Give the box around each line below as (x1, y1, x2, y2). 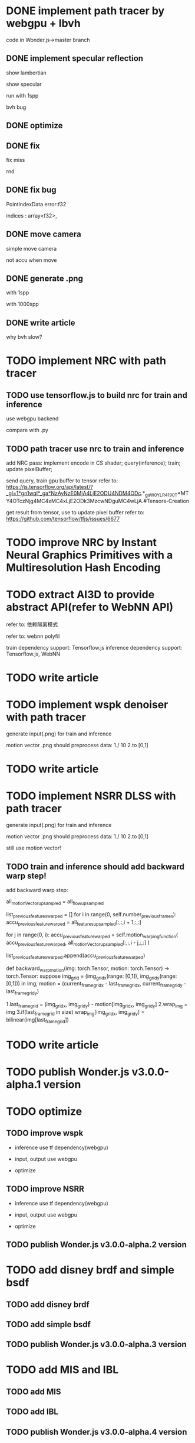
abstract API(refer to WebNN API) (6, 601, 174, 614)
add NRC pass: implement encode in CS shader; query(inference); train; (6, 459, 181, 466)
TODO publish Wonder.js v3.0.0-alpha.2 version (6, 1240, 187, 1250)
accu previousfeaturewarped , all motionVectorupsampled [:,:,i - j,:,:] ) (6, 939, 150, 947)
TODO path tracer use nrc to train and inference (6, 443, 184, 453)
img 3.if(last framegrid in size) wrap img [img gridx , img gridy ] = (6, 1008, 145, 1017)
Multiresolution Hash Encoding (6, 561, 161, 574)
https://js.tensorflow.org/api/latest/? (6, 484, 93, 491)
